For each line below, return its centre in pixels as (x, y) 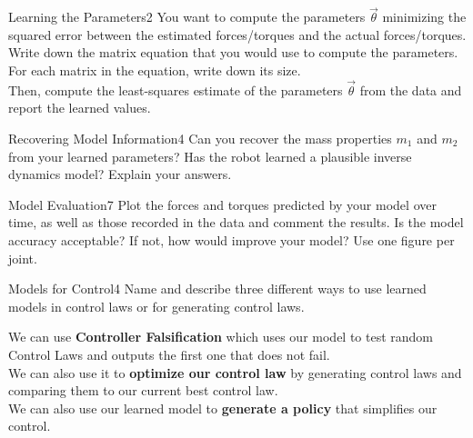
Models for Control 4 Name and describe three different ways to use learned (217, 289)
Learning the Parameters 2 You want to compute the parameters (187, 17)
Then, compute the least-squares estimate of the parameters (176, 90)
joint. (23, 258)
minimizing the (424, 17)
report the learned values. (80, 108)
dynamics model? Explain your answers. (120, 174)
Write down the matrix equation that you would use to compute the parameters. (233, 52)
